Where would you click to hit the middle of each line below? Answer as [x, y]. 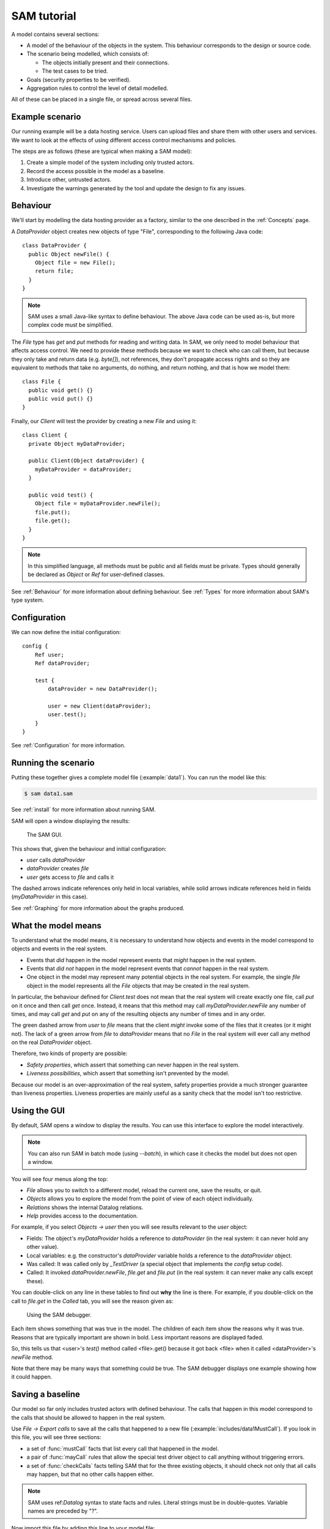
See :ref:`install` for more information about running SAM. [83, 810]
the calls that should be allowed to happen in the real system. [88, 1417]
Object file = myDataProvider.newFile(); [98, 504]
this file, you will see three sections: [56, 1437]
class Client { [45, 435]
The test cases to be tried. [75, 71]
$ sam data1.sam [49, 794]
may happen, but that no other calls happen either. [90, 1474]
